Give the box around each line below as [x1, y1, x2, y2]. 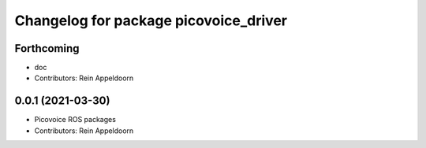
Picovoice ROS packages [34, 115, 116, 124]
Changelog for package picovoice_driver [14, 12, 288, 29]
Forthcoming [14, 42, 80, 55]
